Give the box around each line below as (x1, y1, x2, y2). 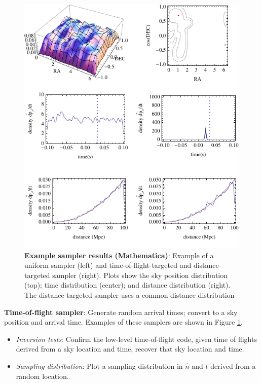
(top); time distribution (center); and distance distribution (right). (24, 280, 231, 290)
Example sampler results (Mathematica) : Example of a (24, 250, 214, 260)
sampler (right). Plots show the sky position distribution (52, 269, 228, 280)
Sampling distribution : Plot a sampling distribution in (16, 361, 183, 371)
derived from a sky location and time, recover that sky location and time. (16, 343, 244, 354)
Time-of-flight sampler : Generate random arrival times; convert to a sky (4, 306, 238, 317)
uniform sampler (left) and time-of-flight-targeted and (24, 260, 192, 270)
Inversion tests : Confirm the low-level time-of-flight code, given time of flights (16, 333, 257, 344)
